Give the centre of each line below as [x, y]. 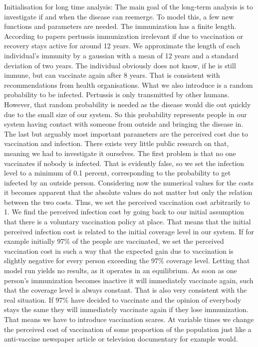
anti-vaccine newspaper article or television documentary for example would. [121, 339]
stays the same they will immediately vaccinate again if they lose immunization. [126, 309]
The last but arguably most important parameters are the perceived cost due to [126, 133]
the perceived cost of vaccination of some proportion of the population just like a [128, 329]
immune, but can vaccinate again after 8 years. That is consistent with [112, 75]
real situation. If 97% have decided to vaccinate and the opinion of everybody [123, 299]
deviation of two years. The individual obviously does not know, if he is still [120, 65]
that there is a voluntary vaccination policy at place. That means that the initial [128, 222]
